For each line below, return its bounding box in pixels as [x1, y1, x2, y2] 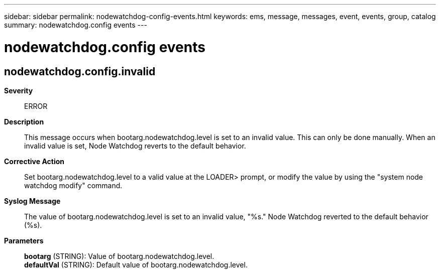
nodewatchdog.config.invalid [4, 65, 156, 78]
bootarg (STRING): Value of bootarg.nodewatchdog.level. [24, 251, 214, 260]
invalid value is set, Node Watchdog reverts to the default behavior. [24, 141, 246, 150]
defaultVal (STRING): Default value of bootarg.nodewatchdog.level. [24, 260, 248, 269]
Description [4, 117, 44, 126]
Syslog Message [4, 196, 61, 205]
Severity [4, 86, 33, 95]
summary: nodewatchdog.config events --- [4, 21, 147, 29]
